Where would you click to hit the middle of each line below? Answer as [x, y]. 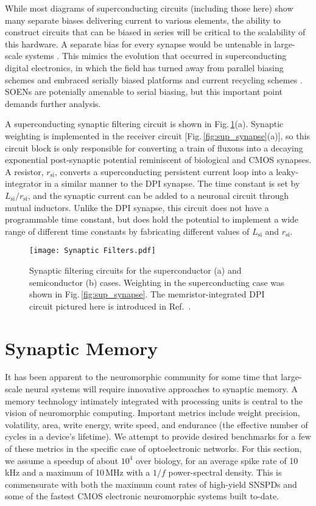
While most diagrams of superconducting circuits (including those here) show [149, 8]
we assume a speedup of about [62, 460]
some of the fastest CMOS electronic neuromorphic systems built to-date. [142, 496]
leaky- [287, 171]
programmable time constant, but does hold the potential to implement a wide [152, 219]
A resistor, [24, 171]
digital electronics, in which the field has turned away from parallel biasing [144, 67]
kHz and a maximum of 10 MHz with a [78, 472]
